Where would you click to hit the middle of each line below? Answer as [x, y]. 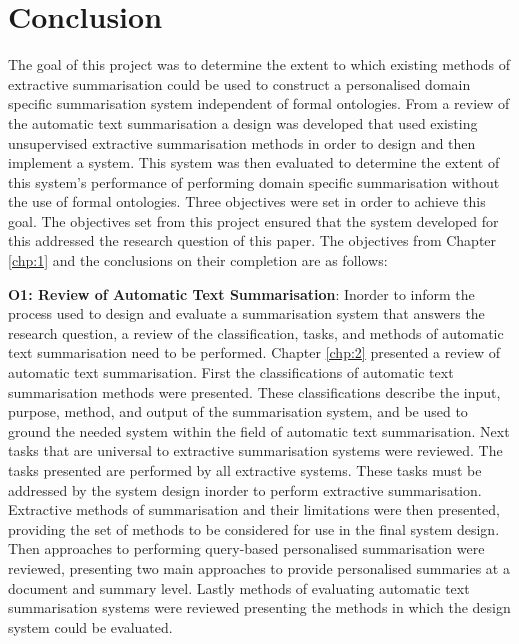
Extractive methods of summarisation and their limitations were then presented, [254, 509]
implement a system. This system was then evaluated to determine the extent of [254, 162]
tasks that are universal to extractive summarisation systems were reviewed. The [255, 450]
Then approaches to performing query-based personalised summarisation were [246, 548]
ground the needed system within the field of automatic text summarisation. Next [259, 430]
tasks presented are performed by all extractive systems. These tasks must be [245, 470]
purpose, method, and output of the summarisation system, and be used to [238, 411]
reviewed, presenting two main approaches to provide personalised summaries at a [259, 567]
